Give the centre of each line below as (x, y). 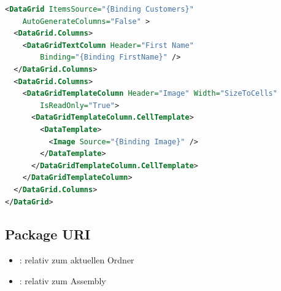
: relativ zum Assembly (63, 280)
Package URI (48, 234)
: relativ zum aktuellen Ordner (77, 260)
